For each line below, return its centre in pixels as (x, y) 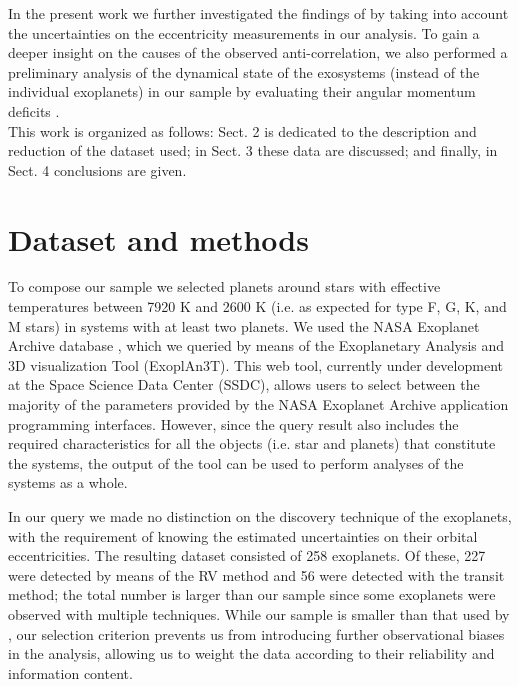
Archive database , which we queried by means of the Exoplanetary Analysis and (256, 345)
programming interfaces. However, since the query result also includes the (233, 423)
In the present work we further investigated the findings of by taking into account (258, 13)
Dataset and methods (158, 238)
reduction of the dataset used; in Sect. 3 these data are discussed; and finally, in (253, 150)
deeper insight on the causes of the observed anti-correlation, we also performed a (258, 52)
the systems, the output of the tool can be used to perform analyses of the (236, 462)
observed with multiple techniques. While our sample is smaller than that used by (259, 613)
